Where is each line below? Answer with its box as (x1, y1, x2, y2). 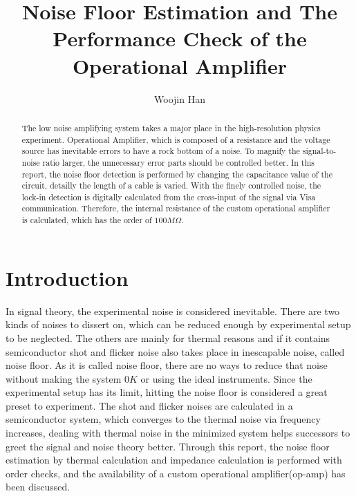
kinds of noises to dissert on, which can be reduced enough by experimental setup (6, 317, 351, 332)
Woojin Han (154, 91, 205, 106)
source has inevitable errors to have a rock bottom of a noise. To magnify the (21, 145, 300, 157)
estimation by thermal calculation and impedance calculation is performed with (6, 452, 342, 467)
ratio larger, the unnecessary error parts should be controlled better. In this (42, 156, 315, 168)
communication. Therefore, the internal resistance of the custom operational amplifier (21, 202, 330, 214)
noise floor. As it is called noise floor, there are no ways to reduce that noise (6, 358, 328, 372)
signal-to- (302, 145, 337, 157)
